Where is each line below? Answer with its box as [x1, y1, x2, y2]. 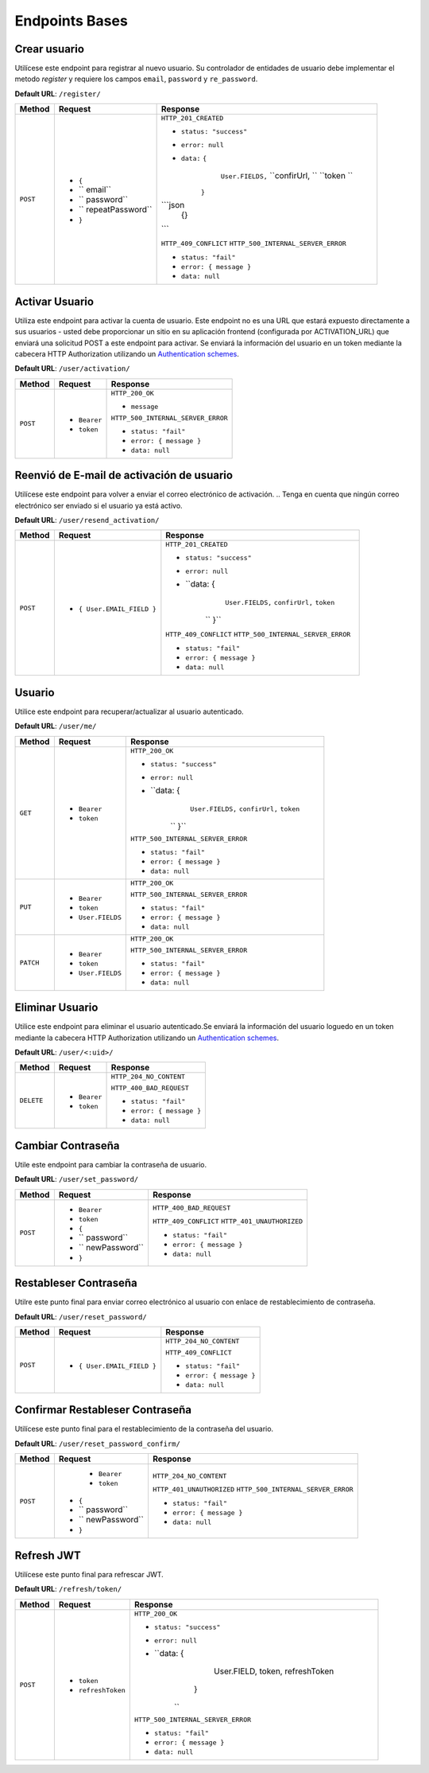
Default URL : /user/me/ [14, 721, 97, 731]
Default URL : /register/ [14, 88, 101, 99]
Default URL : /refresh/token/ [14, 1584, 122, 1594]
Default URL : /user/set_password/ [14, 1175, 139, 1184]
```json [160, 200, 185, 211]
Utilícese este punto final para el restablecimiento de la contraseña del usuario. [14, 1424, 274, 1434]
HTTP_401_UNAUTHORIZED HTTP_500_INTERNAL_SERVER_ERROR [152, 1485, 354, 1494]
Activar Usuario [14, 294, 95, 308]
